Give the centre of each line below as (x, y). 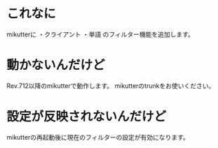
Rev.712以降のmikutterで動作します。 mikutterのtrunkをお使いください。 (111, 86)
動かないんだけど (56, 65)
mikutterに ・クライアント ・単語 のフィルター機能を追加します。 (100, 34)
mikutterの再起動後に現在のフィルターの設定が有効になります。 (98, 137)
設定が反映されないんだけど (87, 117)
